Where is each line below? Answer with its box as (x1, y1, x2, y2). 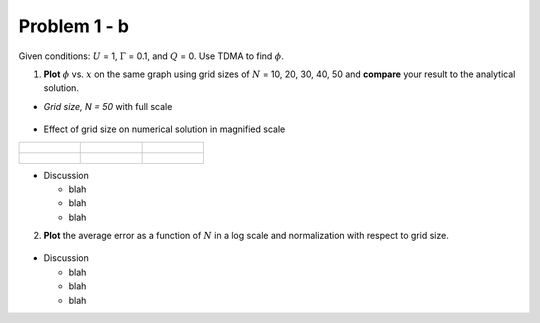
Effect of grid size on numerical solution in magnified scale (43, 123, 286, 135)
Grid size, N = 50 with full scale (43, 100, 173, 112)
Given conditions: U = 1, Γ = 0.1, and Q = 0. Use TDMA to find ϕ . (18, 50, 285, 62)
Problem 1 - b (18, 15, 130, 37)
